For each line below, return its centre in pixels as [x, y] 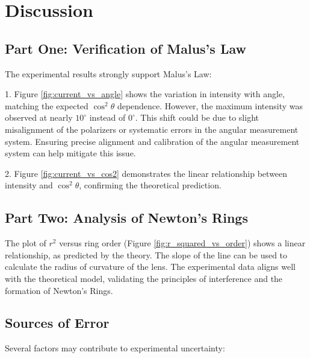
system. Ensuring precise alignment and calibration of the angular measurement [152, 141]
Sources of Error [57, 323]
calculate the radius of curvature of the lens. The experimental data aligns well [150, 267]
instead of [107, 117]
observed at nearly [39, 117]
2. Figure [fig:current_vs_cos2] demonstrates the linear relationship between [146, 173]
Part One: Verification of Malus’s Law [126, 48]
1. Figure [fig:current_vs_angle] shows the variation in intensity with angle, [145, 94]
